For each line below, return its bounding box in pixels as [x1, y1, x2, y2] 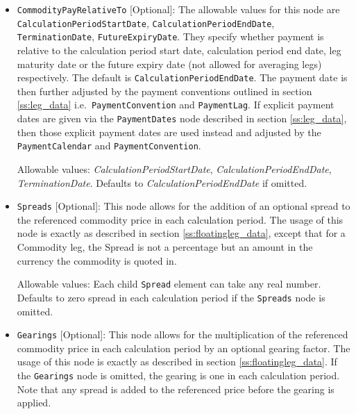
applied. [17, 395, 51, 410]
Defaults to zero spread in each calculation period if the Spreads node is [17, 290, 325, 304]
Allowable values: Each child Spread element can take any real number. [17, 276, 321, 291]
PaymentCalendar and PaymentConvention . [17, 138, 201, 153]
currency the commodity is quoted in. [17, 253, 177, 267]
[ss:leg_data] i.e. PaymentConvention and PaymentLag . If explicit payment [17, 97, 334, 112]
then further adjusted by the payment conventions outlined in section [17, 83, 312, 98]
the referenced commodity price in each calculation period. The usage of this [17, 212, 344, 226]
